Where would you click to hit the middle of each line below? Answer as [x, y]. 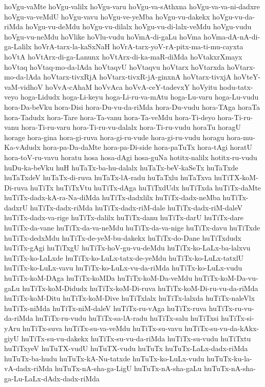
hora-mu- [241, 137]
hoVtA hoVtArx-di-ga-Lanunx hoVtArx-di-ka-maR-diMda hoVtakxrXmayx [123, 56]
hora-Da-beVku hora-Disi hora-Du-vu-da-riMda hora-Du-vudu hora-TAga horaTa [132, 107]
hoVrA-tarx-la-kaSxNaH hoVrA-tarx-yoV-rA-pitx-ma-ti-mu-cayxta [139, 46]
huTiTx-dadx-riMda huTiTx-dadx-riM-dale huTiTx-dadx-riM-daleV [136, 207]
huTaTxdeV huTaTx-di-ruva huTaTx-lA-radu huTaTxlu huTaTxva [108, 177]
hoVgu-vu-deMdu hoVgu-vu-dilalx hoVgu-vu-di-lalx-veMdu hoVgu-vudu [138, 26]
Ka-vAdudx [22, 147]
